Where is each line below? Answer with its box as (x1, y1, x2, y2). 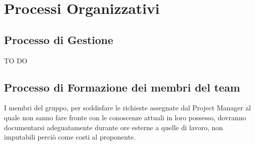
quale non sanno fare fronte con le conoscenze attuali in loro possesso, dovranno (4, 112, 246, 122)
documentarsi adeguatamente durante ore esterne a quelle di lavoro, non (4, 122, 223, 132)
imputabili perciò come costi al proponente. (4, 132, 136, 142)
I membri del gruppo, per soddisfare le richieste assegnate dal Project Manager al (4, 102, 251, 113)
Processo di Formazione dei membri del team (4, 79, 240, 95)
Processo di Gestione (4, 32, 113, 47)
